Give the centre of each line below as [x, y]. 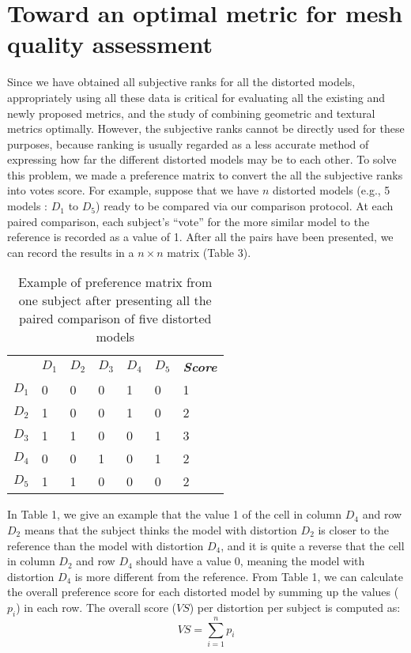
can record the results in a [71, 252]
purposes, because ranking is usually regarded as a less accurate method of [188, 143]
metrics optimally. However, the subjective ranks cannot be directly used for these [206, 128]
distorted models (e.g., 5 [332, 190]
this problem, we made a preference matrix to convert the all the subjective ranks [205, 174]
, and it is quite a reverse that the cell [313, 545]
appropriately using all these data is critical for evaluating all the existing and [196, 97]
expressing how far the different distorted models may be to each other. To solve [202, 159]
